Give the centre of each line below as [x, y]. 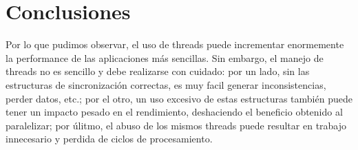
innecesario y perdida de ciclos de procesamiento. [109, 139]
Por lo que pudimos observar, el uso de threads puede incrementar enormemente [175, 44]
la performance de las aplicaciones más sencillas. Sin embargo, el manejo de [165, 57]
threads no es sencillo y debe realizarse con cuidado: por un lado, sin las [158, 71]
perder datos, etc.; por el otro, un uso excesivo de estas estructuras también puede [179, 98]
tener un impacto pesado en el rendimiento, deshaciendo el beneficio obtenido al [174, 112]
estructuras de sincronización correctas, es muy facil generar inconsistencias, [166, 84]
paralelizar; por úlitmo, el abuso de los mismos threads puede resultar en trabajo [176, 125]
